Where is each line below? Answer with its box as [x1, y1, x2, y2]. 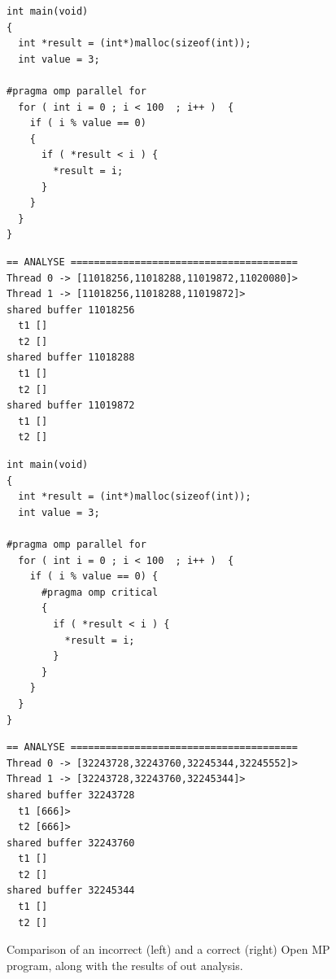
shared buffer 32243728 [7, 789, 135, 801]
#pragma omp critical [41, 586, 159, 598]
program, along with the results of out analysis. [7, 956, 243, 973]
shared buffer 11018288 [7, 352, 135, 364]
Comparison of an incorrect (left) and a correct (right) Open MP [7, 941, 330, 958]
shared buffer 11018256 [7, 304, 135, 316]
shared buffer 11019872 [7, 400, 135, 412]
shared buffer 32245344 [7, 885, 135, 897]
